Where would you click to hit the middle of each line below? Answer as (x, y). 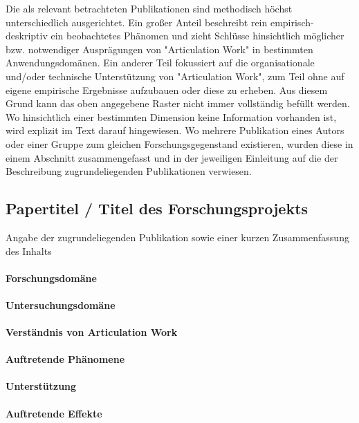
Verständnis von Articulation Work (92, 332)
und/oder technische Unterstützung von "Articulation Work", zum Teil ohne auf (175, 76)
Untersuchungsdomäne (61, 304)
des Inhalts (29, 251)
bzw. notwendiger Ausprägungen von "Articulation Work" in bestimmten (159, 49)
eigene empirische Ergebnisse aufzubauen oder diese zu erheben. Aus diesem (167, 90)
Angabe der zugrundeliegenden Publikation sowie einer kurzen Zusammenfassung (177, 237)
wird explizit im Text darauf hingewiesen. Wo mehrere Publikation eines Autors (175, 130)
